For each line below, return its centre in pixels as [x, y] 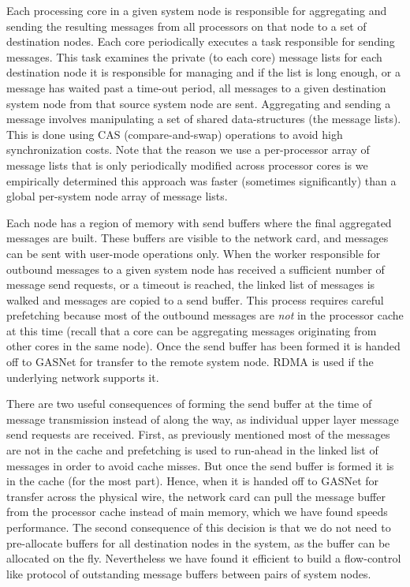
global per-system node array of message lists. [117, 196]
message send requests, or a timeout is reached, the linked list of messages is [191, 284]
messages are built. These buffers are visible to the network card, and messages [198, 238]
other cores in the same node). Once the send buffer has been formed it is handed [203, 346]
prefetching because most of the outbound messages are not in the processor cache [205, 315]
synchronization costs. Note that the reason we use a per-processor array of [188, 150]
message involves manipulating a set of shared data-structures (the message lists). [204, 119]
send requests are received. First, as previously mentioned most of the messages [198, 434]
